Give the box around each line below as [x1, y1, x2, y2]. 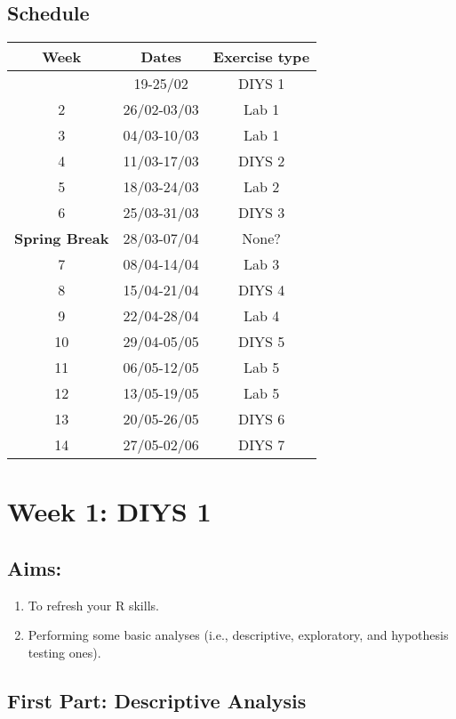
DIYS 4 [237, 279, 285, 301]
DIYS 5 [237, 331, 285, 352]
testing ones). [28, 642, 101, 661]
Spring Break [14, 228, 109, 249]
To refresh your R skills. [28, 595, 159, 614]
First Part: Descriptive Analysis [7, 686, 307, 714]
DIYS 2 [237, 150, 285, 172]
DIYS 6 [237, 408, 285, 430]
